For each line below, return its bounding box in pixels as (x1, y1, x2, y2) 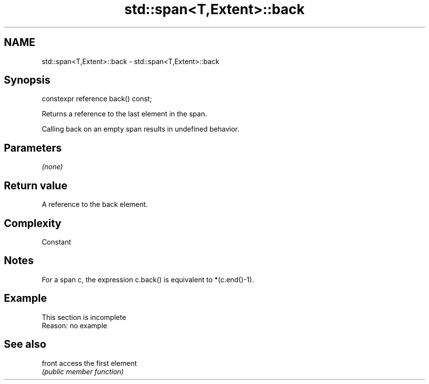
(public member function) (42, 367, 124, 376)
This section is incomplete (42, 313, 126, 321)
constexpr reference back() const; (42, 94, 152, 103)
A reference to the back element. (42, 200, 148, 209)
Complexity (4, 217, 62, 229)
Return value (4, 179, 68, 192)
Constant (42, 237, 71, 246)
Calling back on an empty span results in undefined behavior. (42, 125, 239, 134)
